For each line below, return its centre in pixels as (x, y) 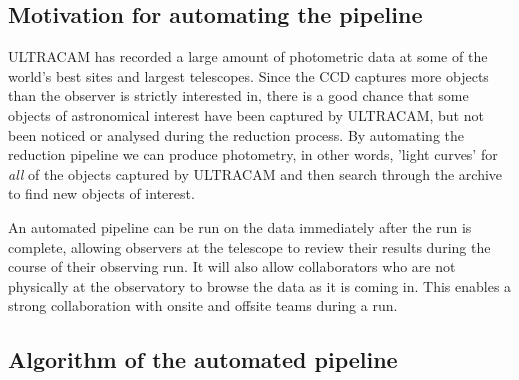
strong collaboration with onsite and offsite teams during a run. (203, 305)
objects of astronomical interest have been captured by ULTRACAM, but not (246, 114)
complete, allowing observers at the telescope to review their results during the (249, 246)
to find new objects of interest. (101, 193)
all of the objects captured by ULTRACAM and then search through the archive (255, 173)
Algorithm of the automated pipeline (203, 359)
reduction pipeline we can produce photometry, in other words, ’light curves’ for (253, 154)
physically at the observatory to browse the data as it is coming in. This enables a (260, 285)
